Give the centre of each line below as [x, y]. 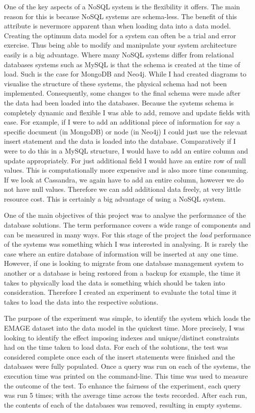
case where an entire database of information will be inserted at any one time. [121, 253]
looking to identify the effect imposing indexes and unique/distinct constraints [122, 337]
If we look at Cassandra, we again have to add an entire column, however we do [124, 179]
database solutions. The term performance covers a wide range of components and [127, 225]
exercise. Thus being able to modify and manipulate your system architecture [120, 45]
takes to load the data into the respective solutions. [81, 301]
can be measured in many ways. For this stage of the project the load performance [127, 234]
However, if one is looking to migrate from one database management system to [124, 263]
